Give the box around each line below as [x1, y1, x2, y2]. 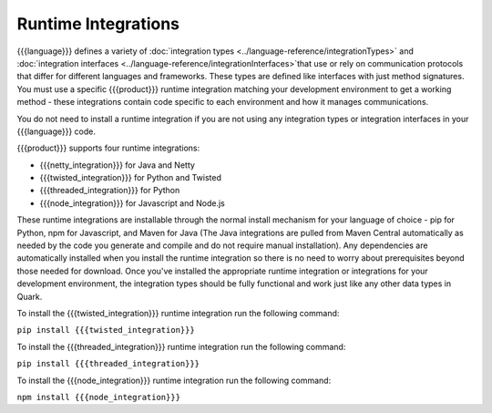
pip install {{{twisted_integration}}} [16, 325, 195, 336]
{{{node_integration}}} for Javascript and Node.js [39, 197, 225, 209]
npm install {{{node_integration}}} [16, 392, 181, 402]
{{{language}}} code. [16, 126, 96, 137]
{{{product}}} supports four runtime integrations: [16, 142, 200, 154]
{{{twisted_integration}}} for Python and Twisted [39, 172, 222, 183]
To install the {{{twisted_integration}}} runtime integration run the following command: [16, 307, 340, 318]
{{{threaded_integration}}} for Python [39, 185, 180, 196]
